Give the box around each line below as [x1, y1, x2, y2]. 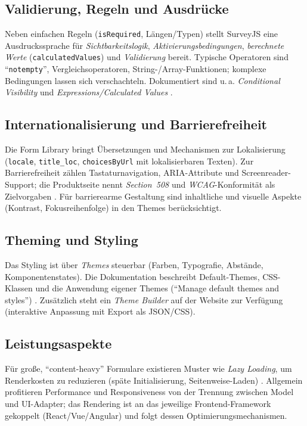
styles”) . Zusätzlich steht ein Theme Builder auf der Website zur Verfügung [5, 293, 283, 306]
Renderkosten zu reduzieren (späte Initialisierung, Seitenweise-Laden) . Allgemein [5, 374, 303, 386]
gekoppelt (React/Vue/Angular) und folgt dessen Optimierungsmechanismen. [5, 409, 287, 421]
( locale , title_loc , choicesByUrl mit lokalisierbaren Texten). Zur [5, 154, 254, 167]
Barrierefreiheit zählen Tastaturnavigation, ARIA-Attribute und [5, 166, 239, 179]
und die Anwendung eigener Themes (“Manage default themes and [35, 282, 279, 294]
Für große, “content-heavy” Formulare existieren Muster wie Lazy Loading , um [5, 362, 292, 375]
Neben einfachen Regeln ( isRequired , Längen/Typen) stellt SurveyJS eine [5, 27, 278, 40]
